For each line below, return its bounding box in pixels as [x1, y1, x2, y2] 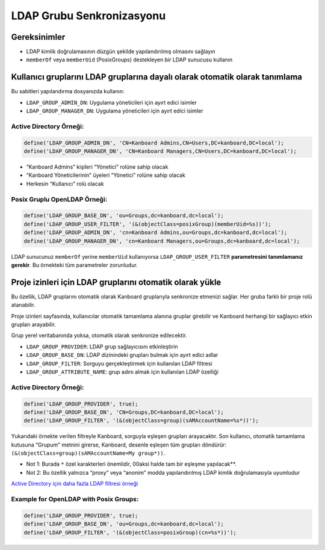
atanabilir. [11, 301, 36, 309]
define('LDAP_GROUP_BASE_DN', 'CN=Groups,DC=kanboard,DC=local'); [23, 409, 224, 415]
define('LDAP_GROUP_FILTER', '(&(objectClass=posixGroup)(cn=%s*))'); [23, 529, 237, 536]
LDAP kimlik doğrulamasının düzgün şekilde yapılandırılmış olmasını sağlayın [26, 48, 216, 55]
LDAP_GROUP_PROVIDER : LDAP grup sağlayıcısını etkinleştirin [26, 343, 178, 350]
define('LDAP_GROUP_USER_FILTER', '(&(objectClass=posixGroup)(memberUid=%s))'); [23, 220, 272, 227]
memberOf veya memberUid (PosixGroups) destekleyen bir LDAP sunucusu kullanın [26, 56, 233, 63]
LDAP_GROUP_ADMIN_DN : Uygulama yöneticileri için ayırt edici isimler [26, 99, 197, 106]
